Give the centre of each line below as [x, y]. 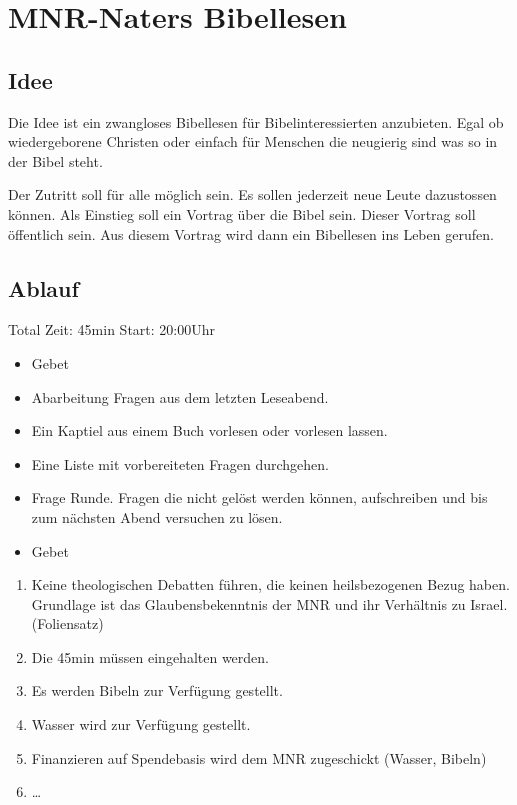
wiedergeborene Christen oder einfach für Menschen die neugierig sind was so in [253, 141]
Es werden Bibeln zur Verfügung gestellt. [157, 690]
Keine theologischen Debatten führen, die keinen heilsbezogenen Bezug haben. [270, 584]
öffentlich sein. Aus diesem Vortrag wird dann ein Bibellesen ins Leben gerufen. [251, 233]
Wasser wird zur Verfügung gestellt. [141, 724]
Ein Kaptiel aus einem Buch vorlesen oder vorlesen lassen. [209, 430]
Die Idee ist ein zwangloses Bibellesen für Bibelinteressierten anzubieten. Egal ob [256, 121]
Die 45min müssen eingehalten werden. [150, 656]
